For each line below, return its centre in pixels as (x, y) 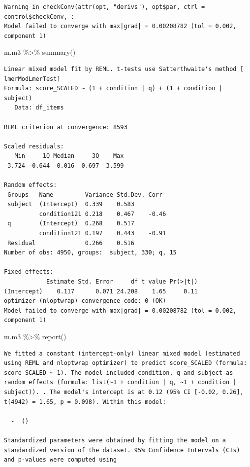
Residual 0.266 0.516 (71, 243)
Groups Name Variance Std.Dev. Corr (85, 195)
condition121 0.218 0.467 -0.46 (103, 214)
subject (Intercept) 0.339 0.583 (71, 204)
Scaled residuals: (34, 146)
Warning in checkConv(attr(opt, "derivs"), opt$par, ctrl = (105, 7)
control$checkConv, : (39, 17)
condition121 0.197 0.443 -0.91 (103, 233)
